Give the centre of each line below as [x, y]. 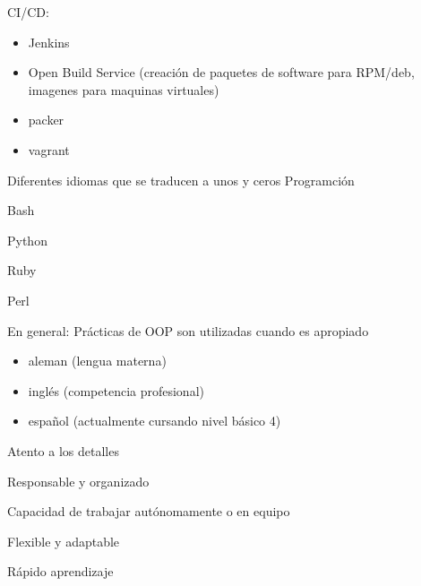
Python [27, 240]
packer [46, 120]
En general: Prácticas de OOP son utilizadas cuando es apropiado [188, 330]
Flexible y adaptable [64, 541]
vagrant [49, 149]
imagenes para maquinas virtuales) [124, 89]
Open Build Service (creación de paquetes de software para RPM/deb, [221, 72]
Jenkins [49, 42]
